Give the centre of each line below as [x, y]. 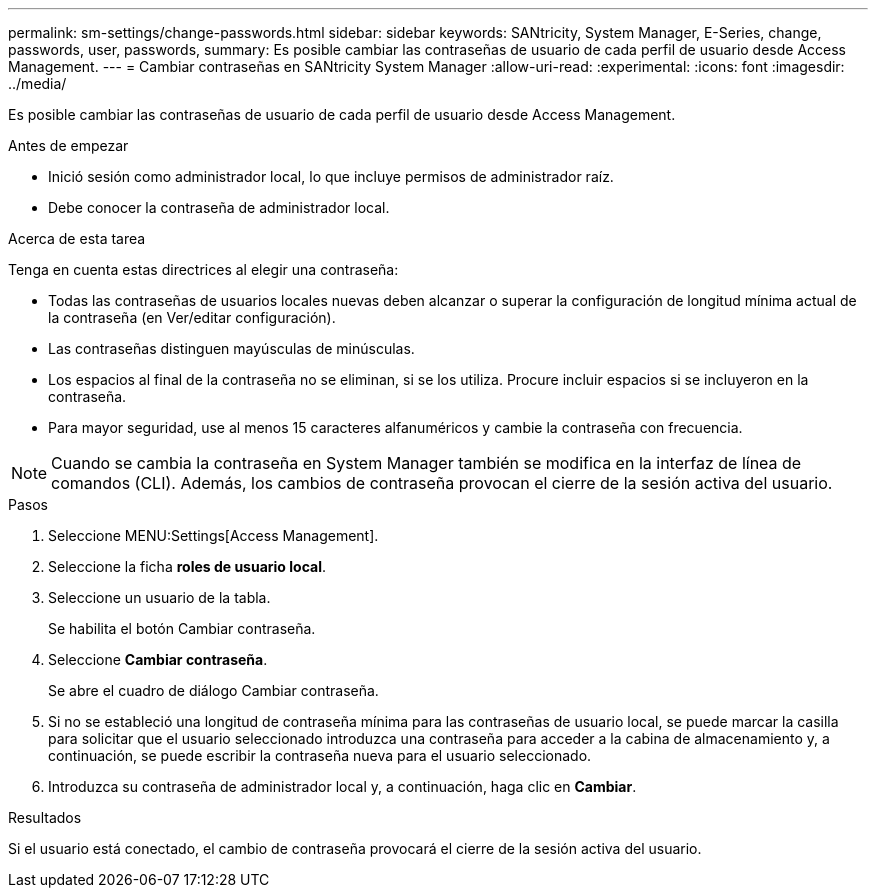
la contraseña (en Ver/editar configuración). [192, 317]
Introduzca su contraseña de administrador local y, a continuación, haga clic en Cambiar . [342, 786]
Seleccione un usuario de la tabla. [159, 597]
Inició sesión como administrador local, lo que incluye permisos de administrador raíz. [331, 176]
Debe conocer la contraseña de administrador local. [219, 207]
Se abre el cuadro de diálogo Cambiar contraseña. [213, 690]
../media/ [37, 83]
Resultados [45, 817]
